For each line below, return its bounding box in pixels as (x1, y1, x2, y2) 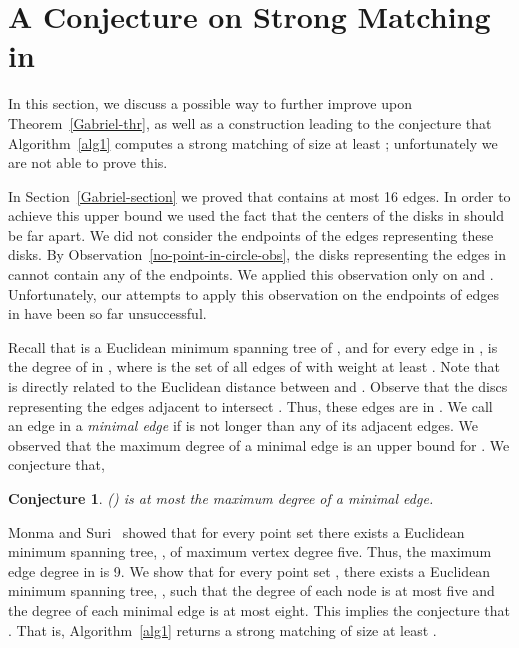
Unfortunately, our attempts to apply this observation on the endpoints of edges (8, 283, 499, 304)
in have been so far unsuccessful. (8, 303, 207, 324)
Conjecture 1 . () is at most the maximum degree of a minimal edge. (8, 488, 434, 508)
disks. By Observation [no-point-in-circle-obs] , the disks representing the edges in (8, 244, 506, 265)
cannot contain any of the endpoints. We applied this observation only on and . (8, 264, 494, 285)
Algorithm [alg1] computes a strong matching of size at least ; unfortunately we (8, 132, 498, 153)
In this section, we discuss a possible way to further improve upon (8, 93, 412, 114)
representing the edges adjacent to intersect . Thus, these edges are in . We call (8, 395, 493, 416)
